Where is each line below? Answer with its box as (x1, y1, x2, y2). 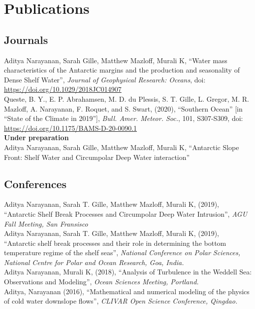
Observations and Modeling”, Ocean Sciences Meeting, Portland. (4, 276, 199, 287)
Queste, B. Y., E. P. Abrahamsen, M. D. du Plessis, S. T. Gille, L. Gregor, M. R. (4, 93, 249, 104)
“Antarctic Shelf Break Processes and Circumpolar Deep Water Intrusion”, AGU (4, 208, 248, 219)
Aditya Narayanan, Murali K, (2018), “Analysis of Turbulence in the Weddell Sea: (4, 267, 252, 277)
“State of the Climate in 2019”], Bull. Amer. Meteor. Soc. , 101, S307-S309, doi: (4, 113, 243, 123)
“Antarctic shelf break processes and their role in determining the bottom (4, 237, 226, 248)
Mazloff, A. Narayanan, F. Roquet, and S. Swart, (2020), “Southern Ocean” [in (4, 103, 243, 114)
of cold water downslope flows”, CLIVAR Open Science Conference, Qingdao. (4, 296, 238, 306)
